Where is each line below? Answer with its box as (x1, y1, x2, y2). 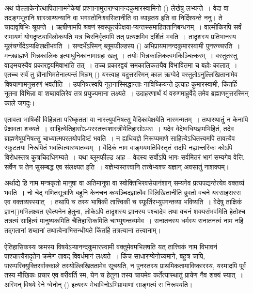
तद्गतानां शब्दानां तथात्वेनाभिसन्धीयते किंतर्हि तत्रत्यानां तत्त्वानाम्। (4, 225, 161, 235)
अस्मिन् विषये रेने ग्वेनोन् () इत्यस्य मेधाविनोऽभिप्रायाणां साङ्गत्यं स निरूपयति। (4, 279, 193, 290)
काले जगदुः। (4, 97, 35, 108)
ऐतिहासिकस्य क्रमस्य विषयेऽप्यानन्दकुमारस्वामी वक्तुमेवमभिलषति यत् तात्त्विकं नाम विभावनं (4, 241, 217, 251)
